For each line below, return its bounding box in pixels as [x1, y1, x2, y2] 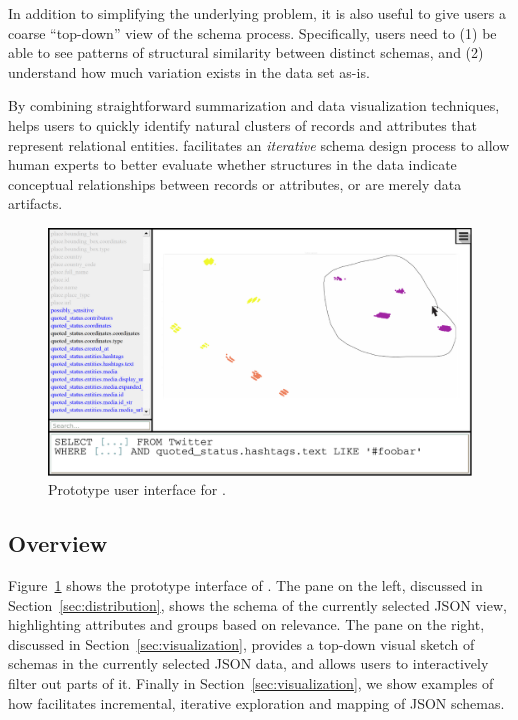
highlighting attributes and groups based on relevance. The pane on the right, [8, 614, 485, 635]
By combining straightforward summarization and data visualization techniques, [8, 95, 500, 116]
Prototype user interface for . [48, 479, 226, 500]
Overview [8, 528, 108, 559]
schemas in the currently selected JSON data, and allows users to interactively [8, 653, 489, 674]
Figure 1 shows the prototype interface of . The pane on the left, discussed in [8, 574, 483, 595]
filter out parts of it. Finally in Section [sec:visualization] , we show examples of [8, 672, 494, 693]
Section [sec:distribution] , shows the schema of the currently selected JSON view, [8, 594, 507, 615]
